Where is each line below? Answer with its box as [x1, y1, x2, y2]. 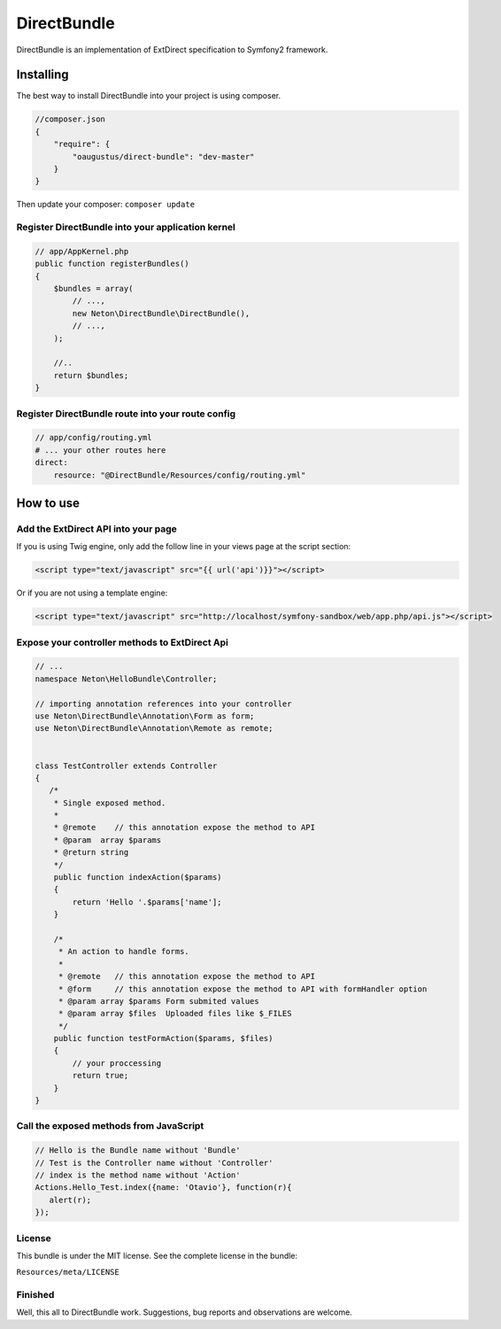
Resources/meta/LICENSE [16, 1267, 119, 1278]
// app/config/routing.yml [35, 432, 152, 443]
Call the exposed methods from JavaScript [16, 1120, 204, 1132]
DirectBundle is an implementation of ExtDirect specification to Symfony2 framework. [16, 44, 328, 55]
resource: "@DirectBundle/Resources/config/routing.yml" [53, 470, 306, 480]
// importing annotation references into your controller [35, 698, 292, 709]
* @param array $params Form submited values [58, 996, 260, 1006]
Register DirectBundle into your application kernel [16, 221, 236, 234]
